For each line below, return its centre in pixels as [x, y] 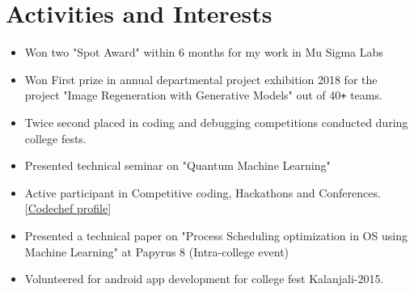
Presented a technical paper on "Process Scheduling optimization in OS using [216, 235]
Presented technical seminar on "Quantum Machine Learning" [177, 165]
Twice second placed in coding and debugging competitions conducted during [216, 122]
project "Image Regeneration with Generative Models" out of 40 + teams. [203, 95]
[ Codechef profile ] [68, 208]
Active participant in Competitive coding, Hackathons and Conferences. [203, 192]
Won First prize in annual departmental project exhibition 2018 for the [201, 79]
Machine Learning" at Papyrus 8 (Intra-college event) [157, 251]
